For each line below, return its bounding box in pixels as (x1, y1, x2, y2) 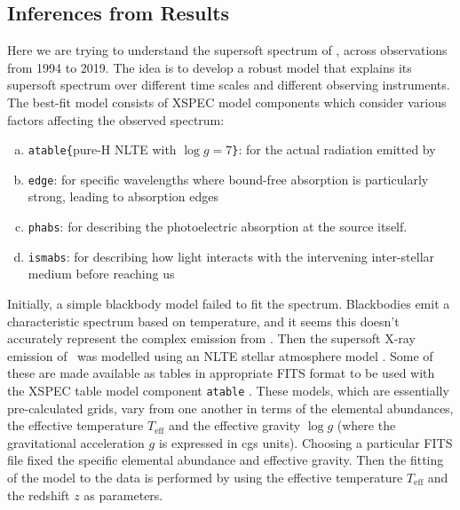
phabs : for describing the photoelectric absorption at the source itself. (28, 217, 408, 236)
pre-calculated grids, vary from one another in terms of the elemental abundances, (7, 398, 454, 417)
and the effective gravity (168, 416, 301, 435)
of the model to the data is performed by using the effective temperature (7, 467, 403, 486)
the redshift (7, 485, 70, 504)
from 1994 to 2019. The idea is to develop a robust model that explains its (7, 58, 412, 76)
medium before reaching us (28, 264, 175, 283)
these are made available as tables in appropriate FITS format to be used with (7, 364, 435, 382)
